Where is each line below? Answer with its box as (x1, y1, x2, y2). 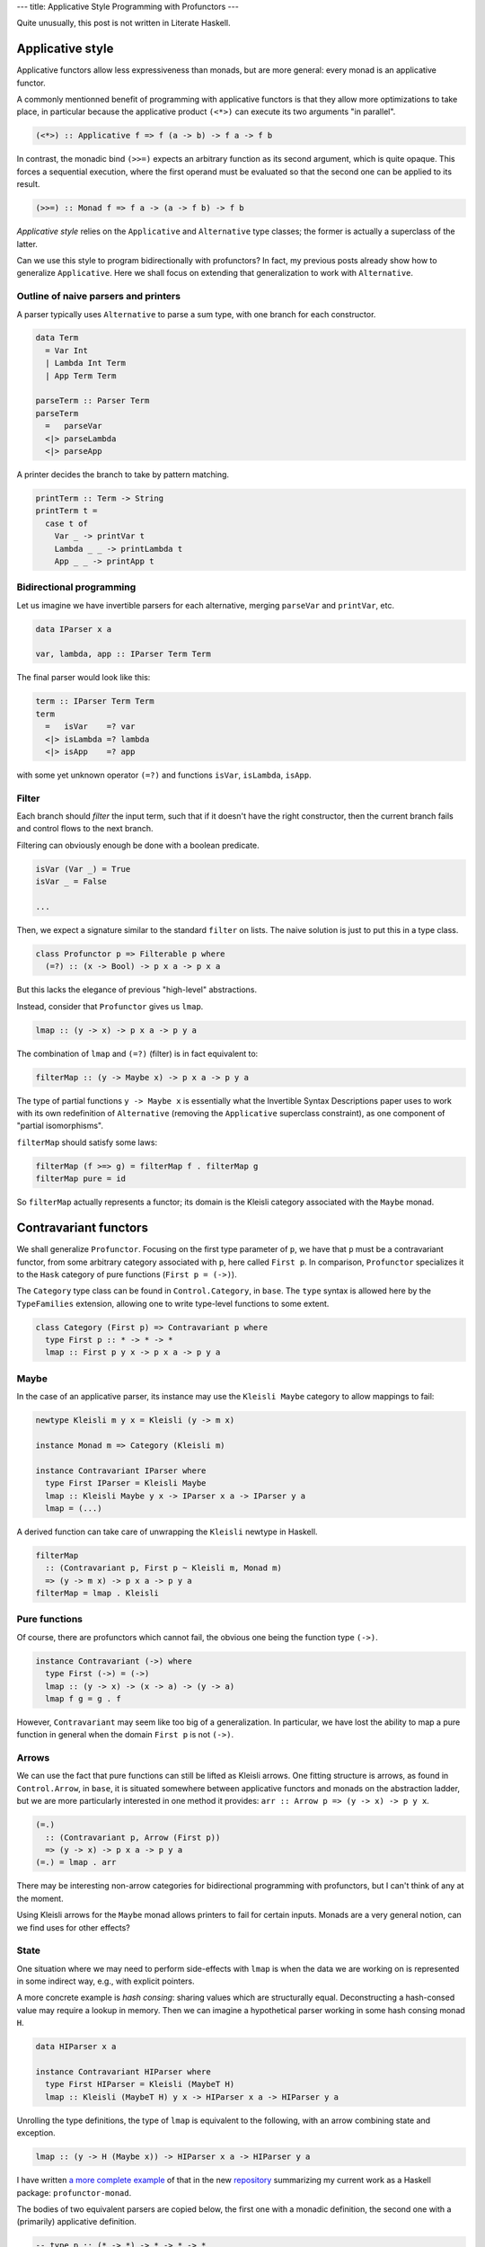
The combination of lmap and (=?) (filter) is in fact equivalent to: (16, 1048, 259, 1059)
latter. (16, 238, 38, 249)
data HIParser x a (35, 2041, 117, 2052)
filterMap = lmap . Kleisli (35, 1588, 159, 1599)
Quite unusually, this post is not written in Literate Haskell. (16, 18, 231, 29)
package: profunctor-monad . (16, 2187, 132, 2198)
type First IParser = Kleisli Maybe (45, 1479, 207, 1488)
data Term (35, 333, 79, 343)
